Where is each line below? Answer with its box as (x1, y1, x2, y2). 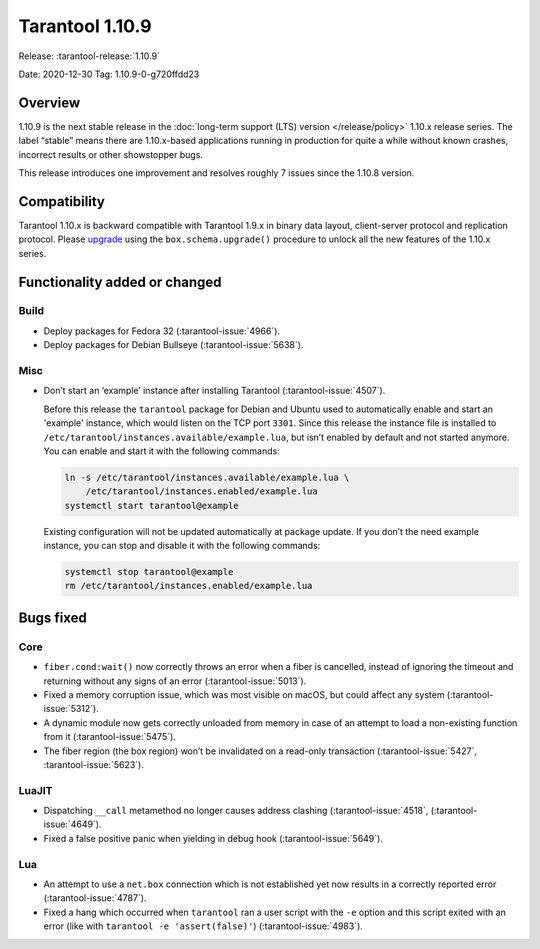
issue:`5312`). (43, 703, 100, 715)
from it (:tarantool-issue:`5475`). (43, 731, 177, 743)
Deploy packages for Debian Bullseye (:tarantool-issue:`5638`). (43, 339, 304, 351)
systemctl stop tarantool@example (64, 566, 234, 578)
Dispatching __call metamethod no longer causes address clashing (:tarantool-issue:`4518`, (43, 805, 429, 817)
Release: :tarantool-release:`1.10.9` (18, 50, 160, 62)
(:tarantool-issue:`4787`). (43, 892, 147, 904)
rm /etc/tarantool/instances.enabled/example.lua (64, 580, 313, 592)
